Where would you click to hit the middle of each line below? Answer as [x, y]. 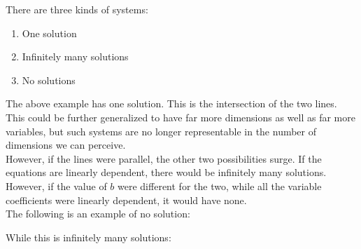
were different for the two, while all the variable [220, 186]
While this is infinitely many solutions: [89, 237]
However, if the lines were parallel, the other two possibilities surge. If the [164, 158]
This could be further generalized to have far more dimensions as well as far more [180, 117]
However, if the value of [56, 186]
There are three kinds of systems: [77, 9]
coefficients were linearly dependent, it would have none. [126, 200]
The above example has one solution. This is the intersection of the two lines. [171, 103]
